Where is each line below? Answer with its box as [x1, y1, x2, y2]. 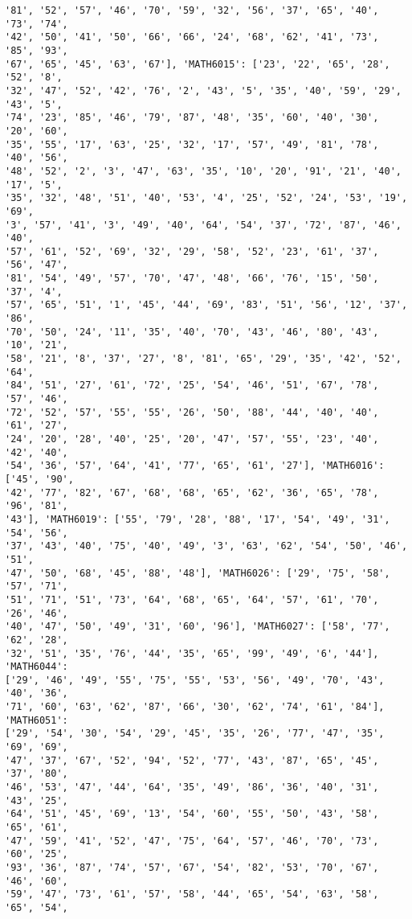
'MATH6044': [5, 661, 68, 673]
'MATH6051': [5, 714, 68, 726]
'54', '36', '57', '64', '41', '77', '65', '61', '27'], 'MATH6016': [5, 460, 385, 472]
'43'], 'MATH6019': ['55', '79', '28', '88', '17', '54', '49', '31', [5, 513, 390, 525]
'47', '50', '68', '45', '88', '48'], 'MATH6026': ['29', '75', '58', [5, 567, 390, 579]
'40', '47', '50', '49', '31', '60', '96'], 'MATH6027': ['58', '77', [5, 621, 390, 633]
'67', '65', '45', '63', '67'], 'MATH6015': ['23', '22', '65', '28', [5, 58, 390, 70]
